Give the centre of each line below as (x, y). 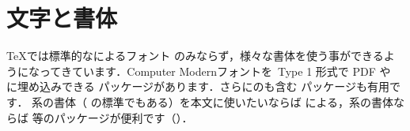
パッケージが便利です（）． (123, 117)
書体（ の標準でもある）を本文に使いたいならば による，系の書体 (224, 101)
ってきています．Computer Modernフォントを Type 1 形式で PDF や (215, 71)
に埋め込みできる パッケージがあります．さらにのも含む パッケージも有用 (198, 86)
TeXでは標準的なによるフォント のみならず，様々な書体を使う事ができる (195, 56)
